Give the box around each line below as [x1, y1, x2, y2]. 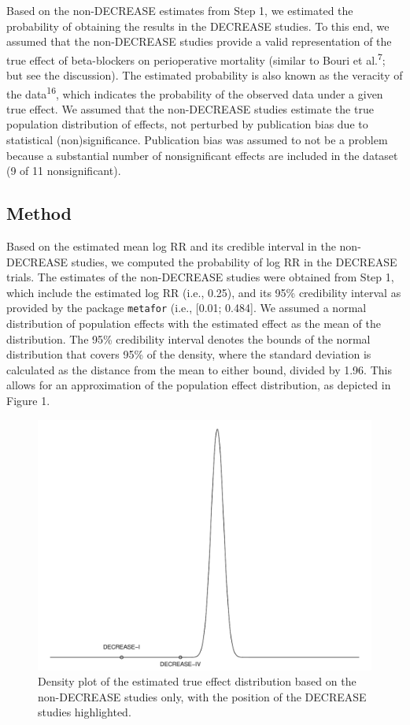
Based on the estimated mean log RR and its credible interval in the [6, 238, 336, 255]
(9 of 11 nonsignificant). [6, 162, 121, 179]
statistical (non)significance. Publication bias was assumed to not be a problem [6, 132, 388, 148]
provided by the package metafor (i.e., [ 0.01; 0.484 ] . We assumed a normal [6, 299, 367, 316]
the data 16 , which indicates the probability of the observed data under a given [6, 83, 383, 102]
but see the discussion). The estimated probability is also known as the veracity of [6, 67, 403, 84]
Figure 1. [6, 392, 50, 409]
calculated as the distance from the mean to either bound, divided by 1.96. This [6, 361, 392, 377]
